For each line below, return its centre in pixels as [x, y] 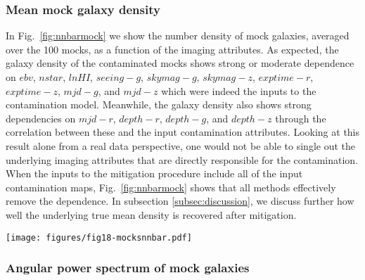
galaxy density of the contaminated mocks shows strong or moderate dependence [180, 63]
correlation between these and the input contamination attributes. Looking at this [183, 132]
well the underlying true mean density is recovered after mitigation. [151, 214]
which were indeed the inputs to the [239, 90]
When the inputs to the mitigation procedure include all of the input [154, 173]
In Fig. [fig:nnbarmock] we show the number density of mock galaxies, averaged [178, 36]
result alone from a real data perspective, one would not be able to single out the [180, 145]
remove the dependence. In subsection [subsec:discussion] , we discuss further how [180, 201]
